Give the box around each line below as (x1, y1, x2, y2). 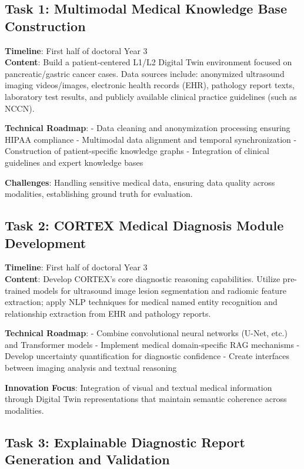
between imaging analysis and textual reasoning (5, 361, 177, 374)
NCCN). (5, 102, 35, 114)
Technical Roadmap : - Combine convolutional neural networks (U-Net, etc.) (5, 327, 288, 339)
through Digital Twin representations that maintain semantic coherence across (5, 393, 287, 405)
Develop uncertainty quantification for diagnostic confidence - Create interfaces (5, 350, 289, 362)
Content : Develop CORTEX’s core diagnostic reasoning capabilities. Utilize (5, 272, 280, 284)
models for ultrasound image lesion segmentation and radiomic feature (33, 284, 286, 296)
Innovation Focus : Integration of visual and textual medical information (5, 381, 272, 393)
